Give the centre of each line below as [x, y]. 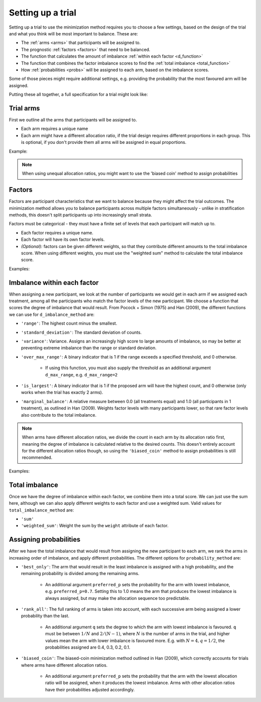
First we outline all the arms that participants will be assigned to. [73, 120]
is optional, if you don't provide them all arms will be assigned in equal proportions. [104, 142]
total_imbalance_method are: [42, 510]
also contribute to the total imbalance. [59, 415]
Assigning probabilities [45, 539]
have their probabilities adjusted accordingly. [90, 689]
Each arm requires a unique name [55, 129]
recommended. [37, 457]
